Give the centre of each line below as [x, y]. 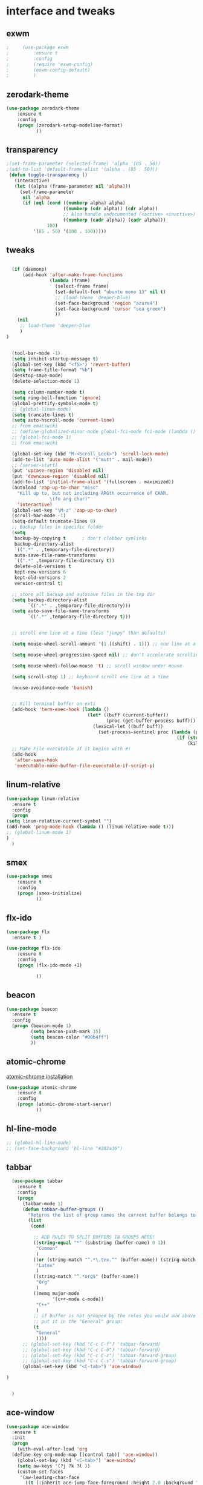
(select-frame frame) [82, 286]
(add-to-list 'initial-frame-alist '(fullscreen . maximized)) [93, 482]
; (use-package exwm [37, 47]
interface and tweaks [61, 11]
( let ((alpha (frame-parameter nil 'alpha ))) [72, 186]
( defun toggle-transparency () [48, 175]
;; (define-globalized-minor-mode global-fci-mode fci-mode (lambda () [104, 432]
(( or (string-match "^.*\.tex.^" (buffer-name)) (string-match [114, 1260]
